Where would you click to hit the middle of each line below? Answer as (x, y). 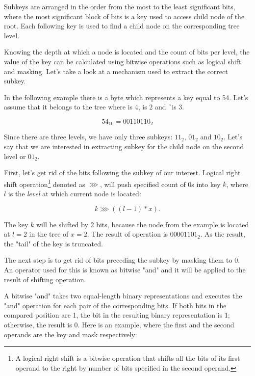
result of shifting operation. (45, 279)
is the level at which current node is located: (75, 194)
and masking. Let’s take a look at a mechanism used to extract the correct (116, 71)
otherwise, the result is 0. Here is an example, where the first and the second (119, 324)
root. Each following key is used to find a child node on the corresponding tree (122, 26)
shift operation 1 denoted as (45, 183)
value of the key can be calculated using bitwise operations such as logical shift (123, 61)
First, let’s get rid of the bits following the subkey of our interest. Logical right (122, 173)
